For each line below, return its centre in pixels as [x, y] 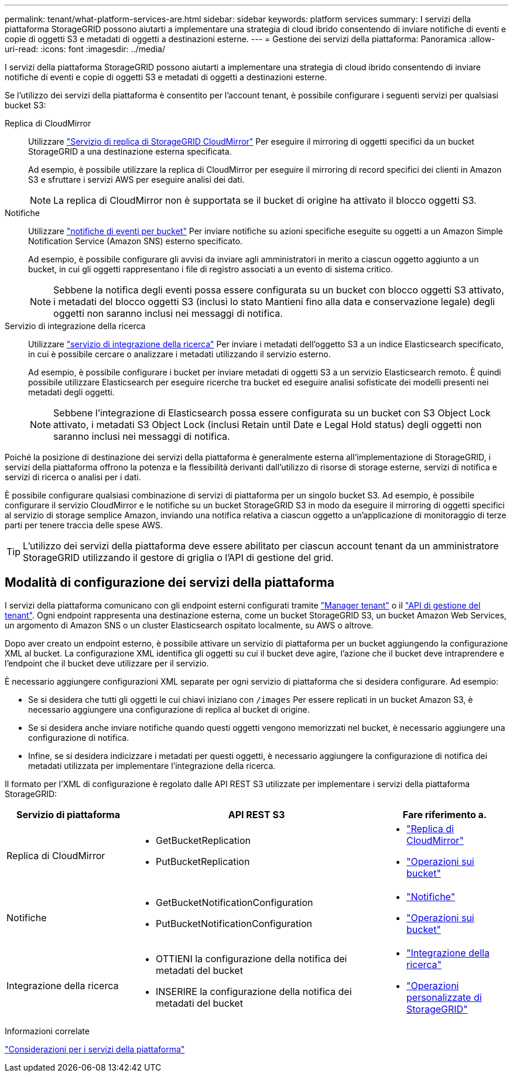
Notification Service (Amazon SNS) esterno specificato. [135, 241]
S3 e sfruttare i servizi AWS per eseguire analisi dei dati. [136, 179]
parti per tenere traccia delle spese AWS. [84, 525]
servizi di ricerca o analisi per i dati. [73, 477]
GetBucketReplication [203, 840]
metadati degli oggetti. [71, 392]
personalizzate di [444, 997]
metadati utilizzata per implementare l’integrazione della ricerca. [152, 765]
